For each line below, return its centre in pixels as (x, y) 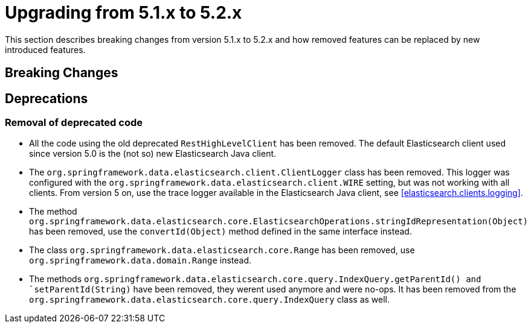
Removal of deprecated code (74, 123)
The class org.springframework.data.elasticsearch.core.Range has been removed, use (222, 250)
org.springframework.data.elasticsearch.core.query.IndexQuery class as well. (210, 300)
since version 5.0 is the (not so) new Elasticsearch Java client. (153, 154)
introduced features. (45, 49)
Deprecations (47, 98)
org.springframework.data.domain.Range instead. (140, 260)
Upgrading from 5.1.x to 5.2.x (124, 13)
